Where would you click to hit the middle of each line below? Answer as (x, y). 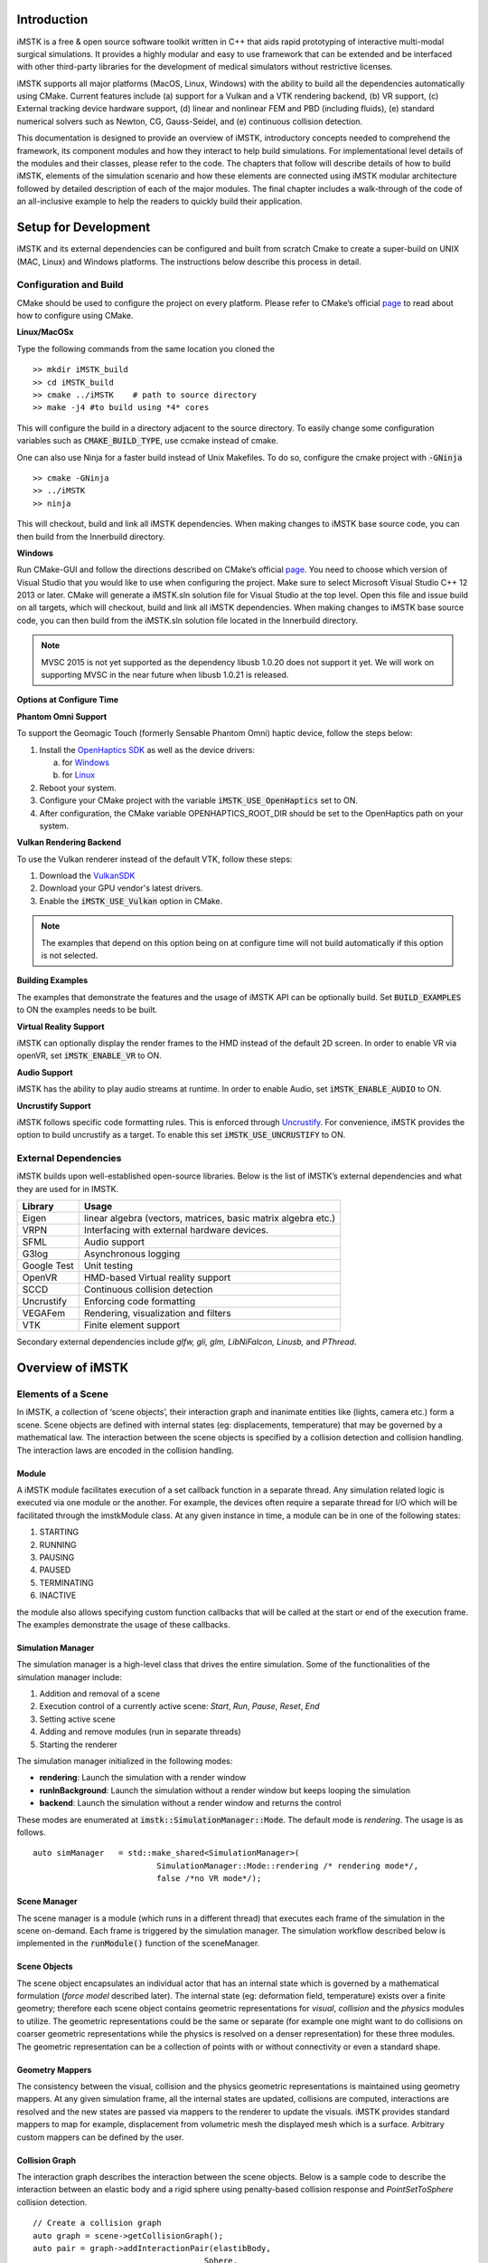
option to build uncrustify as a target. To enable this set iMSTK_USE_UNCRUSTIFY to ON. (181, 1135)
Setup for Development (84, 228)
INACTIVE (58, 1595)
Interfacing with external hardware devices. (176, 1230)
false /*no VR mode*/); (209, 1879)
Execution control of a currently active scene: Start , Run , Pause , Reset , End (179, 1706)
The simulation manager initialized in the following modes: (125, 1762)
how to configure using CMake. (75, 316)
